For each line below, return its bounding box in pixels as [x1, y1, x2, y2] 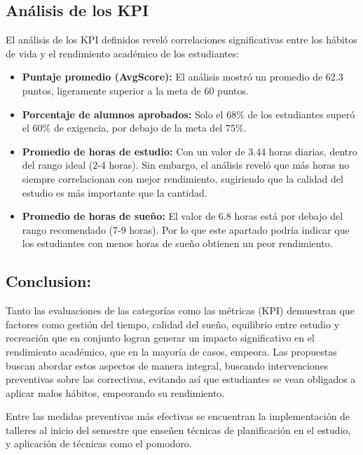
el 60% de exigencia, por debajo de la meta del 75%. [22, 120, 247, 135]
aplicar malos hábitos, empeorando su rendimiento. [6, 385, 225, 400]
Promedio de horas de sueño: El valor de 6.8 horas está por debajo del [22, 209, 343, 223]
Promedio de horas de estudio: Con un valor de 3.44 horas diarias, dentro [22, 143, 357, 158]
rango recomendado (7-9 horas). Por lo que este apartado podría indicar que [22, 222, 350, 237]
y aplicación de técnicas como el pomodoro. [6, 436, 192, 451]
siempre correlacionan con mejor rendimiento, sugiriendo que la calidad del [22, 171, 343, 185]
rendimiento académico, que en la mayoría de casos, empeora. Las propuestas [6, 344, 337, 358]
